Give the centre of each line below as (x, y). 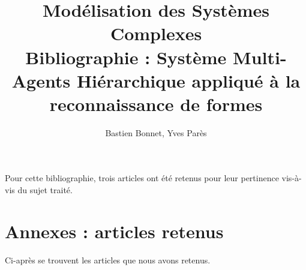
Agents (41, 80)
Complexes (156, 33)
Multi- (260, 57)
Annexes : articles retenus (114, 231)
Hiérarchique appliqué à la (188, 80)
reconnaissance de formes (156, 103)
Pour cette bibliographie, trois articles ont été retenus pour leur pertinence (142, 178)
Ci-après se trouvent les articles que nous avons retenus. (108, 259)
